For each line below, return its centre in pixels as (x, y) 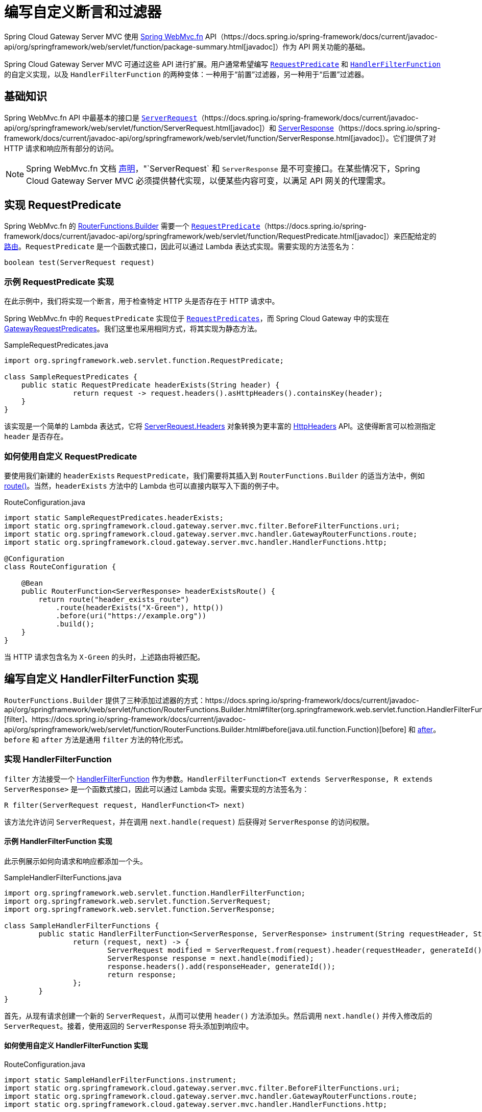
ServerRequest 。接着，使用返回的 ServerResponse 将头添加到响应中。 (129, 1026)
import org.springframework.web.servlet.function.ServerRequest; (138, 901)
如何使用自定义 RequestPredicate (71, 456)
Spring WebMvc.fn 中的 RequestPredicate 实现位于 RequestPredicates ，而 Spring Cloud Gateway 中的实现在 (197, 319)
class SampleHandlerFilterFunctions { (82, 925)
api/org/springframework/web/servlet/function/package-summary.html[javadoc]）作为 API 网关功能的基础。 (187, 46)
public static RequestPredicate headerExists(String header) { (150, 385)
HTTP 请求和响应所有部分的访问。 (61, 148)
